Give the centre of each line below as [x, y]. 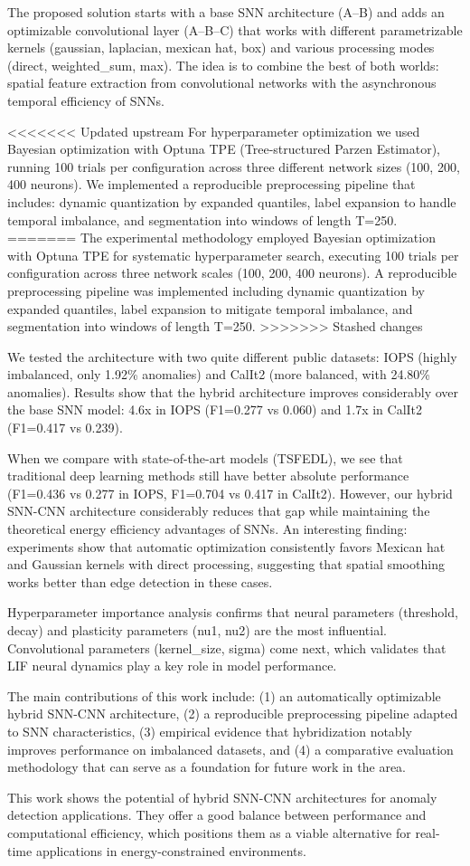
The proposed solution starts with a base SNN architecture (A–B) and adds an [226, 12]
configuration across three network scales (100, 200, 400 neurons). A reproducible [232, 273]
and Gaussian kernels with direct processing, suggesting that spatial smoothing [226, 564]
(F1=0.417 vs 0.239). [65, 428]
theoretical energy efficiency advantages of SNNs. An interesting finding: [207, 529]
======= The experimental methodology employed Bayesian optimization [221, 238]
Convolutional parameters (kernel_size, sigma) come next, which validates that [227, 647]
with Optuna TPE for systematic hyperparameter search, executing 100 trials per [233, 255]
